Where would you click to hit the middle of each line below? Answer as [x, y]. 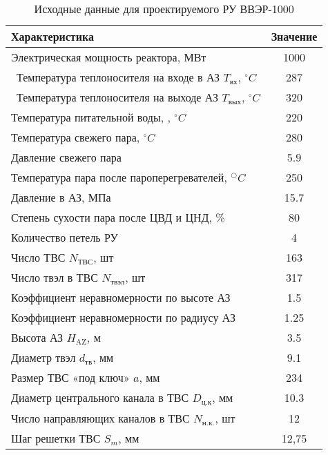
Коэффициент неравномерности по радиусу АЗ [123, 317]
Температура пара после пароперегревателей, [119, 177]
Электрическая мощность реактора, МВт [109, 57]
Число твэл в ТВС [55, 277]
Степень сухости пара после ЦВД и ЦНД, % [118, 217]
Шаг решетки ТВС [56, 438]
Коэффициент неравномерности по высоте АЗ [121, 297]
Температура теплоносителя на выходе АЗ [117, 97]
